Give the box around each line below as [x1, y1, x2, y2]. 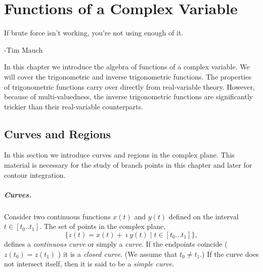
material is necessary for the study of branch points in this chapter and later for [4, 160, 252, 170]
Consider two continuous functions [4, 211, 111, 221]
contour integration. [4, 169, 66, 180]
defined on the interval [168, 211, 239, 221]
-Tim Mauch [4, 44, 43, 55]
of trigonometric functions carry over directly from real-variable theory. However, [4, 81, 255, 92]
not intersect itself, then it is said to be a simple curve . [4, 258, 174, 269]
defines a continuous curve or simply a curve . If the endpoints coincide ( [4, 239, 228, 249]
